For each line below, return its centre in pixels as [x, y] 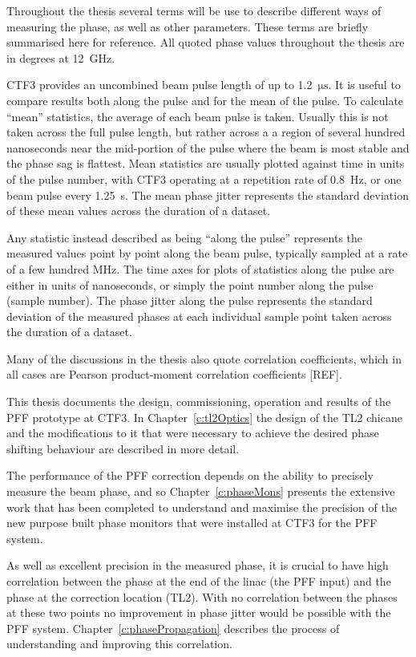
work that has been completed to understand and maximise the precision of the [202, 507]
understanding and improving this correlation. [119, 644]
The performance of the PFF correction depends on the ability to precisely [190, 475]
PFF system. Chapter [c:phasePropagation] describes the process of [173, 628]
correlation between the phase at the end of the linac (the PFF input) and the [199, 581]
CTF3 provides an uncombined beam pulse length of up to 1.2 [160, 85]
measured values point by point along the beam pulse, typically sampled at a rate [207, 253]
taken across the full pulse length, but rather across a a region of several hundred [206, 132]
